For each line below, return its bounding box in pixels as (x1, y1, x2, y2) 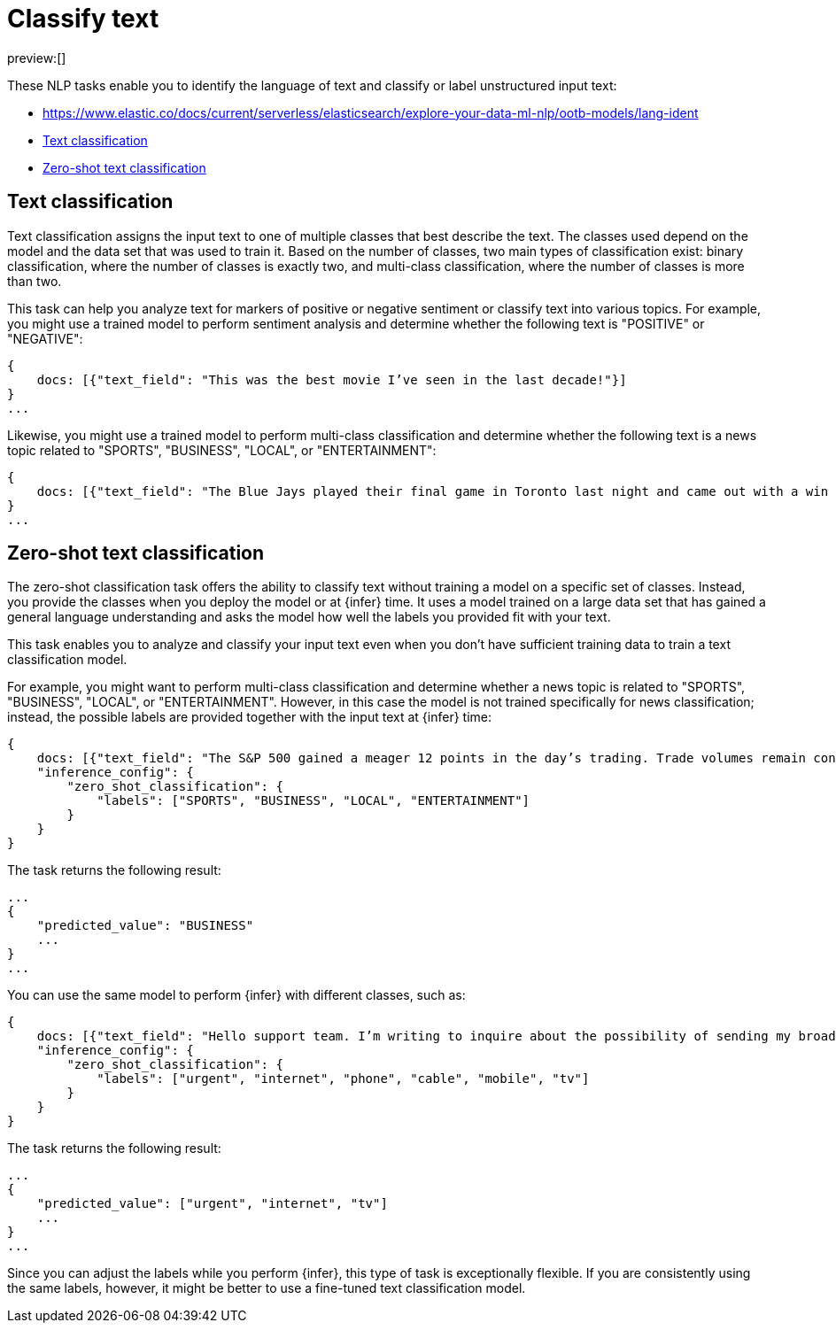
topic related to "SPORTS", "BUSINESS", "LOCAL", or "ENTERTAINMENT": (7, 442, 437, 458)
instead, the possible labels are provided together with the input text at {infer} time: (7, 709, 492, 725)
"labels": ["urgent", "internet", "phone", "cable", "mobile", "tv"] (97, 1071, 590, 1086)
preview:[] (7, 50, 66, 66)
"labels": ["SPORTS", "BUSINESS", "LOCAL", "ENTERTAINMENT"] (97, 793, 530, 808)
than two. (7, 273, 62, 289)
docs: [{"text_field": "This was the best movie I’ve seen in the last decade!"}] (36, 372, 627, 387)
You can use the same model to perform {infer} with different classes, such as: (7, 987, 466, 1003)
